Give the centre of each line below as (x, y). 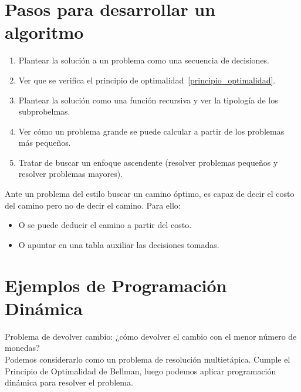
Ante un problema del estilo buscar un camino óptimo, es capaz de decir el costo (150, 194)
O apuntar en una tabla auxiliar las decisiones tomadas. (119, 244)
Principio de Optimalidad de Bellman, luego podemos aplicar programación (141, 371)
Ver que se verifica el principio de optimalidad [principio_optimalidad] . (147, 80)
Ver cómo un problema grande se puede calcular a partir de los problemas (151, 131)
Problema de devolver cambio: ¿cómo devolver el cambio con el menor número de (151, 336)
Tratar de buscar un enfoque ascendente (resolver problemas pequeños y (148, 162)
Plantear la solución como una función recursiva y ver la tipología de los (148, 100)
